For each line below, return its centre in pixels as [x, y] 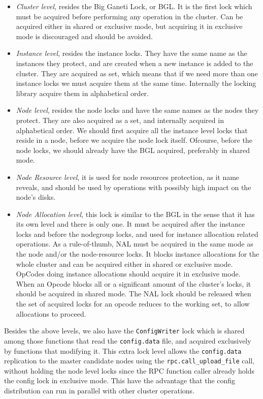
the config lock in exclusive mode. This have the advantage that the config [120, 380]
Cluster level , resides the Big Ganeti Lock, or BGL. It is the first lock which [134, 6]
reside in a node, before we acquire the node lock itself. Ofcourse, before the [134, 140]
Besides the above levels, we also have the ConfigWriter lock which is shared [124, 331]
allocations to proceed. [51, 313]
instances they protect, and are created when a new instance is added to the [135, 63]
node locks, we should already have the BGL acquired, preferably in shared [133, 150]
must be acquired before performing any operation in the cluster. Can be [129, 16]
